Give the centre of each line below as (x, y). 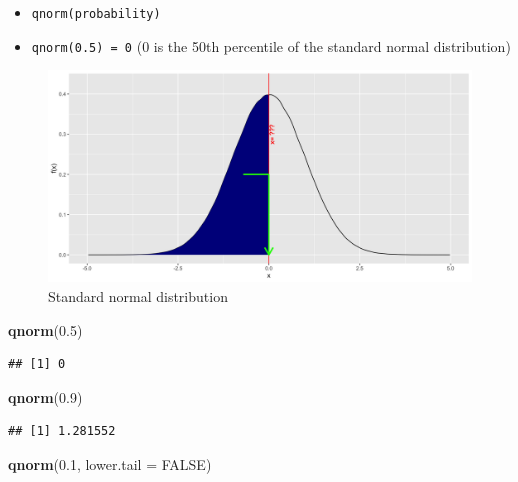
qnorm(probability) (96, 14)
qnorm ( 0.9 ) (45, 396)
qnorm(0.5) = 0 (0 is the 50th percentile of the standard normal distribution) (271, 45)
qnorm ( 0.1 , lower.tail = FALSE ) (110, 463)
